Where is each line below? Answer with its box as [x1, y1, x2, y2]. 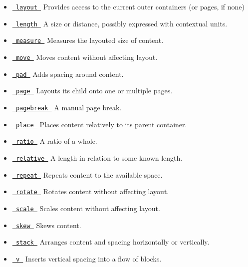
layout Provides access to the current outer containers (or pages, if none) [15, 1, 245, 11]
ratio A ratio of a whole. [15, 136, 97, 146]
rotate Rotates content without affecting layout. [15, 186, 169, 197]
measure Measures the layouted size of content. [15, 35, 164, 45]
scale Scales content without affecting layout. [15, 203, 160, 213]
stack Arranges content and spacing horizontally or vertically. [15, 237, 210, 247]
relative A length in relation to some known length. [15, 152, 183, 163]
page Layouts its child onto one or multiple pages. [15, 85, 173, 96]
